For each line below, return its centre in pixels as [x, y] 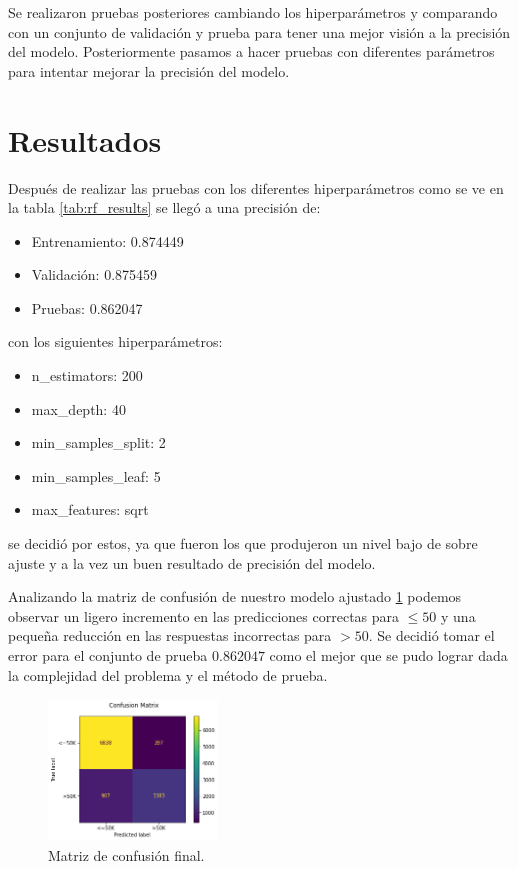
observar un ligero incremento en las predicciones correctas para [204, 615]
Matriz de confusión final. [126, 854]
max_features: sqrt [90, 509]
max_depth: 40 [78, 408]
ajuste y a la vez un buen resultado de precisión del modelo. [192, 562]
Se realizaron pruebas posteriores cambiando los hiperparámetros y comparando [253, 12]
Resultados [85, 139]
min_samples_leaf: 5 [96, 475]
